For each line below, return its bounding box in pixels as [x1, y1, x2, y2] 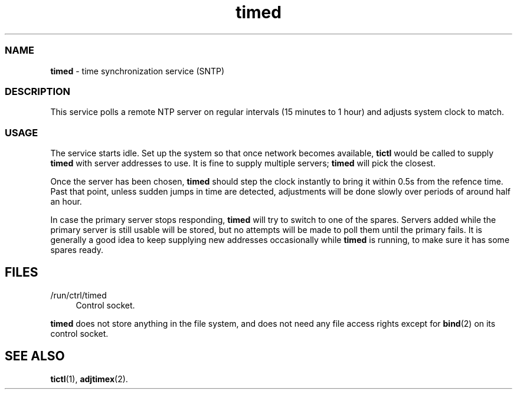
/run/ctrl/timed [50, 290, 107, 300]
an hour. [50, 196, 82, 206]
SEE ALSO [5, 349, 65, 364]
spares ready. [50, 245, 104, 255]
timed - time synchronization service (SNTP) [50, 65, 225, 76]
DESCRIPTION [5, 85, 71, 97]
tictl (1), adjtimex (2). [50, 373, 128, 384]
